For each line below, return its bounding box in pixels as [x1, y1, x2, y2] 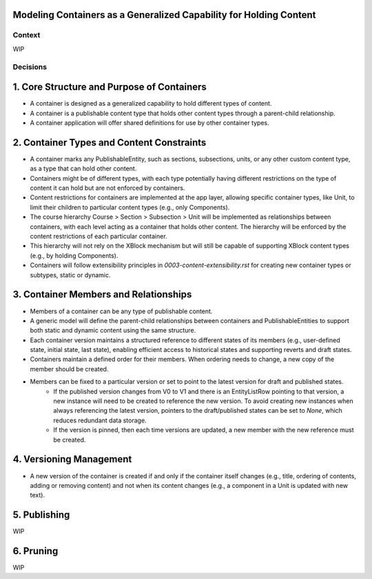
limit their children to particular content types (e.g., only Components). [30, 203, 230, 211]
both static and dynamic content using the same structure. [30, 326, 196, 335]
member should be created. [30, 364, 109, 373]
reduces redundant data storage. [53, 416, 147, 424]
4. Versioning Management [12, 453, 132, 465]
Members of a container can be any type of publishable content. [30, 307, 213, 315]
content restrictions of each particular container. [30, 232, 168, 241]
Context [12, 30, 41, 40]
